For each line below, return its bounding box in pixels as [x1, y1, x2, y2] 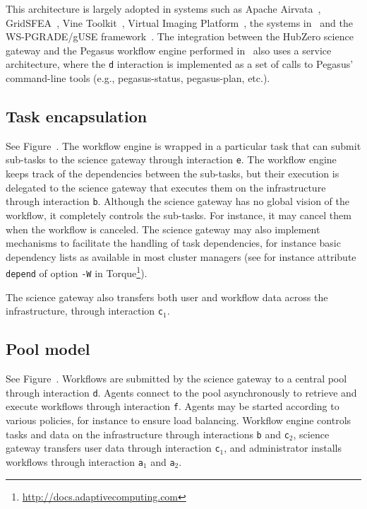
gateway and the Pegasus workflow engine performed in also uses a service [6, 42, 332, 57]
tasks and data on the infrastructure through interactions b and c [6, 426, 289, 441]
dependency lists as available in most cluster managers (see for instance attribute [6, 249, 356, 264]
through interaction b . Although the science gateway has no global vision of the [6, 194, 350, 209]
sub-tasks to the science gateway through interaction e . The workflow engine [6, 152, 337, 167]
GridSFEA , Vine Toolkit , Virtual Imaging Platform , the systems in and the [6, 15, 353, 30]
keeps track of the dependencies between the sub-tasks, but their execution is [6, 166, 339, 181]
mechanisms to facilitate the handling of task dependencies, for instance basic [6, 235, 341, 250]
